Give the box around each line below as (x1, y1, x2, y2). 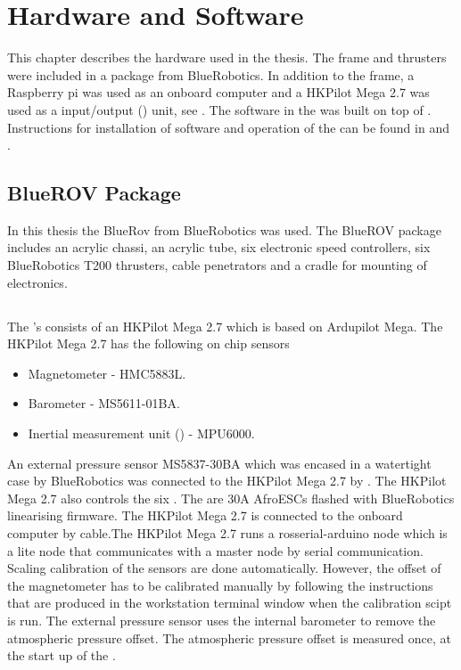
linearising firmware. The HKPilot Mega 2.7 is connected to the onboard (7, 506, 403, 525)
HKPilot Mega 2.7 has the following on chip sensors (7, 334, 290, 353)
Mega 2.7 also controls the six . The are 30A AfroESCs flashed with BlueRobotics (7, 488, 455, 507)
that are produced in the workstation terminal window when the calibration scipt (7, 593, 452, 612)
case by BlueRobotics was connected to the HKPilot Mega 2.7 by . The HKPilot (7, 471, 447, 490)
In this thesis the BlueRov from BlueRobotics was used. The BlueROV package (7, 220, 441, 239)
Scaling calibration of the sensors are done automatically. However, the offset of (7, 559, 441, 577)
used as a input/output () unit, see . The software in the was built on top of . (7, 100, 432, 118)
